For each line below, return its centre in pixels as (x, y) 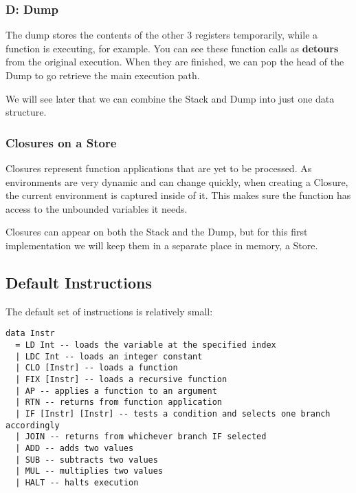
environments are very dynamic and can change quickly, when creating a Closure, (177, 181)
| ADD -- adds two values (75, 448)
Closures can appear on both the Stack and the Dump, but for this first (157, 232)
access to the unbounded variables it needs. (97, 208)
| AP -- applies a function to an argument (116, 391)
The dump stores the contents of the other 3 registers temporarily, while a (162, 35)
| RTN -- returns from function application (119, 402)
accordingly (33, 425)
